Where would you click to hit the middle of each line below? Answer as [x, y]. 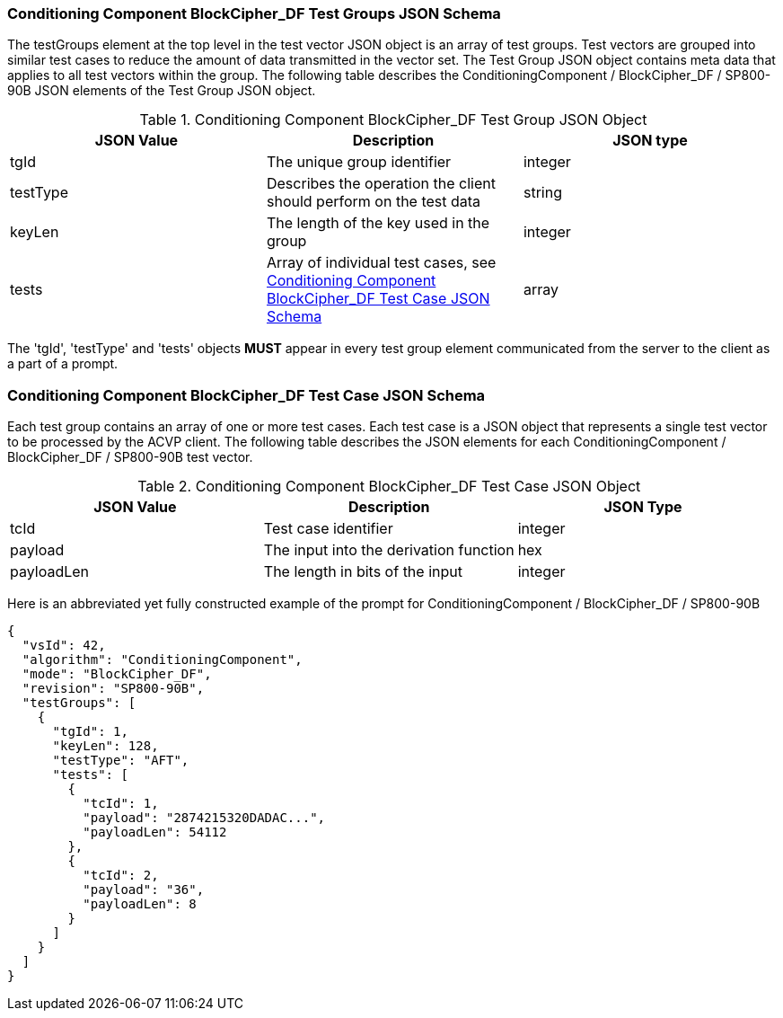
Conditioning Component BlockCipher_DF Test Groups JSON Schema [254, 13]
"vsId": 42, [64, 646]
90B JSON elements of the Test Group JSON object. [162, 91]
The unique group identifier [359, 162]
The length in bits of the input [363, 572]
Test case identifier [328, 529]
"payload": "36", [144, 890]
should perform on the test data [374, 202]
